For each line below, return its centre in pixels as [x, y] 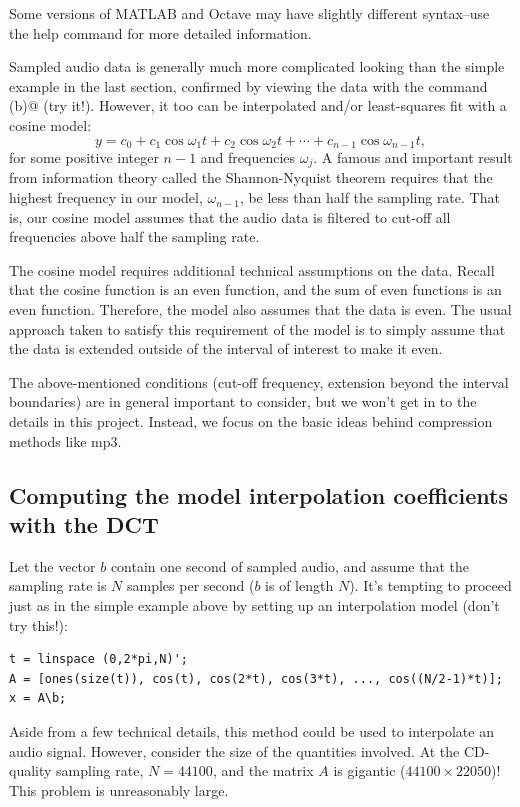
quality [30, 770]
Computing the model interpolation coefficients [259, 494]
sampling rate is [58, 585]
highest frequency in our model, [106, 197]
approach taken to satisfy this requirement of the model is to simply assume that [257, 328]
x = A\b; [38, 698]
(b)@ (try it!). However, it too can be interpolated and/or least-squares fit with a [258, 105]
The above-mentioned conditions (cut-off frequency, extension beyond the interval [259, 381]
